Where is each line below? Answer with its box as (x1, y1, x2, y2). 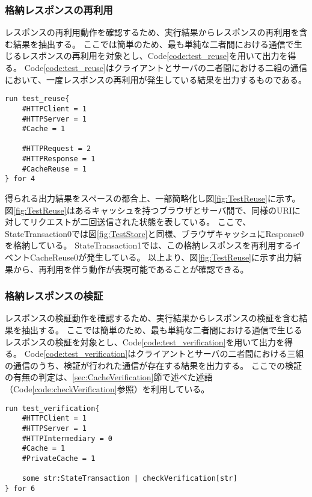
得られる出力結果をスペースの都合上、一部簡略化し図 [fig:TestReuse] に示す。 (5, 192, 301, 205)
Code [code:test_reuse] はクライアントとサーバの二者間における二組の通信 (24, 61, 308, 73)
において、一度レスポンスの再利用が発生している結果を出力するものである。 (5, 73, 307, 85)
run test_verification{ (5, 404, 100, 413)
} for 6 (5, 484, 35, 493)
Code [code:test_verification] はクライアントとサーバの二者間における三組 (24, 347, 304, 360)
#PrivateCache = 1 (22, 454, 96, 463)
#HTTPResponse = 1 (22, 155, 96, 164)
